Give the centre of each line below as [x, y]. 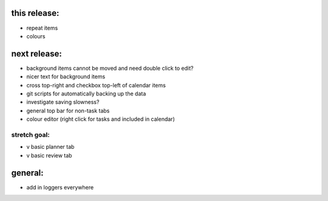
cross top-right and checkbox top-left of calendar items [96, 85]
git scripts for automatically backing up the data [86, 94]
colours [36, 36]
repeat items [42, 28]
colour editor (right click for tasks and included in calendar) [101, 119]
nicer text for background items [66, 77]
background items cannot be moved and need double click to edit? [110, 68]
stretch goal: [30, 135]
